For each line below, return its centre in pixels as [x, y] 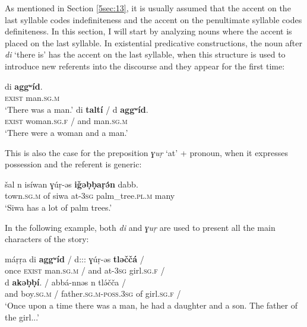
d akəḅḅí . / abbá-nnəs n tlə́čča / [66, 282]
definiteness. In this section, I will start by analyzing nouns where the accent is [148, 31]
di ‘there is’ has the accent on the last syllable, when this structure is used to [145, 54]
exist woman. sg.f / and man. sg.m [66, 121]
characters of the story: [47, 239]
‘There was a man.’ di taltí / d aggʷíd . [77, 109]
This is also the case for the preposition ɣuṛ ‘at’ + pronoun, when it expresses [147, 152]
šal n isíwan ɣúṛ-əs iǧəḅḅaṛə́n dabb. [72, 184]
